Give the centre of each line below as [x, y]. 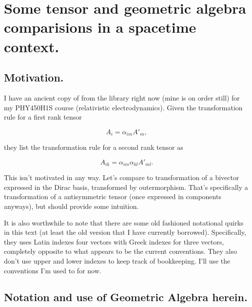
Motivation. [34, 77]
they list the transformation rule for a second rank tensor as [94, 147]
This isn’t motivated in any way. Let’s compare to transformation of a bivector [122, 177]
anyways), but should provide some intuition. [71, 206]
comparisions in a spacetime [100, 27]
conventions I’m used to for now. [53, 270]
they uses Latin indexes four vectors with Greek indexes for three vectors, [114, 241]
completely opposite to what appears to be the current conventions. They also [120, 251]
